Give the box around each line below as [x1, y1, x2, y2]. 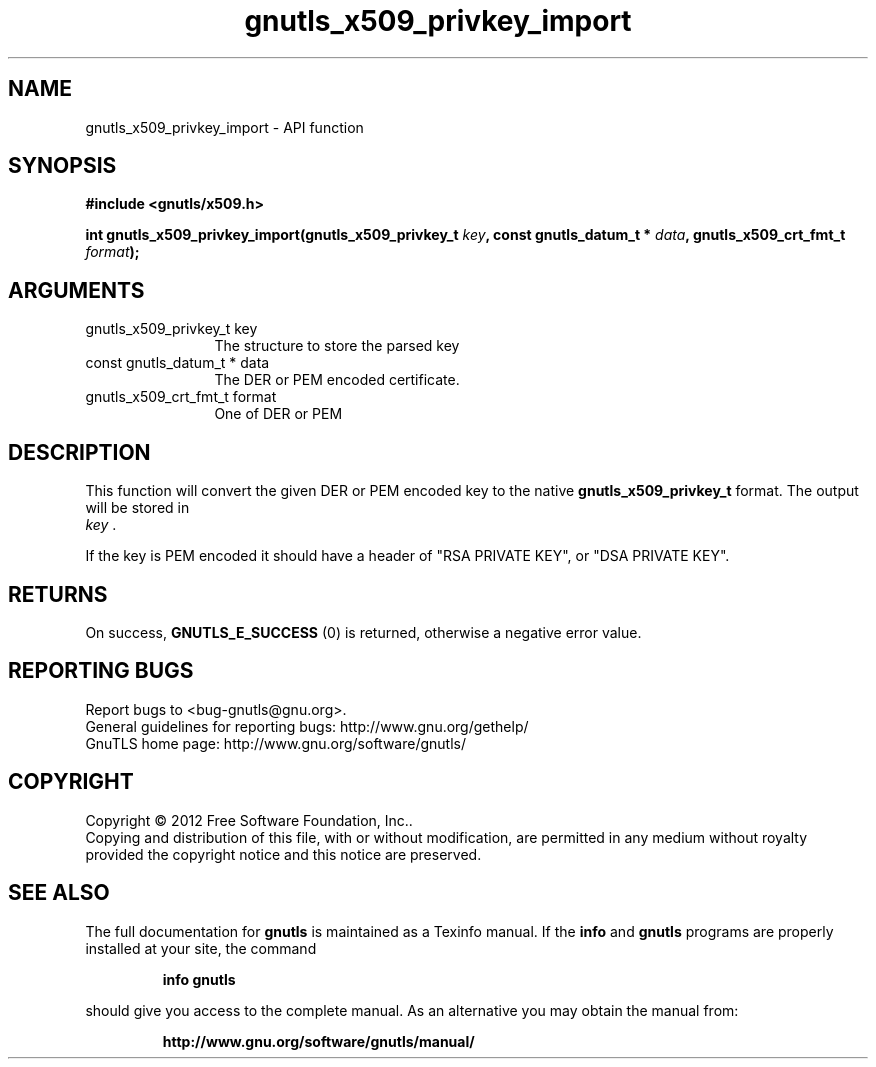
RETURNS [8, 581, 108, 607]
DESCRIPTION [8, 439, 151, 465]
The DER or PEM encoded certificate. [214, 371, 460, 389]
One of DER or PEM [214, 405, 343, 423]
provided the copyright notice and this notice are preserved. [85, 845, 482, 863]
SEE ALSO [8, 880, 110, 906]
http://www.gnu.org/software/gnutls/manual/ [162, 1032, 475, 1050]
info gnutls [162, 970, 236, 988]
